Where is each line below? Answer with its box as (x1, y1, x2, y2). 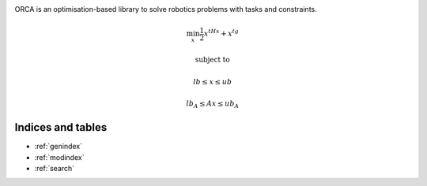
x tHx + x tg (203, 28, 239, 39)
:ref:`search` (34, 164, 75, 173)
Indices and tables (14, 121, 108, 134)
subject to (195, 55, 230, 65)
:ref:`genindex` (34, 142, 83, 151)
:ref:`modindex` (34, 152, 85, 162)
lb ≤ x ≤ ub (193, 77, 232, 86)
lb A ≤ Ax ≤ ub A (186, 99, 240, 110)
